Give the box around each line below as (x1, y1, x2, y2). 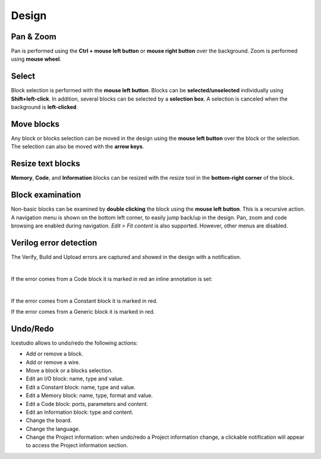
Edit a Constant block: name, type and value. (26, 383, 136, 391)
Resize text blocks (11, 158, 80, 169)
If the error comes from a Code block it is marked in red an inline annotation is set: (11, 275, 213, 282)
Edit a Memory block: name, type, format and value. (26, 392, 153, 399)
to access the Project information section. (26, 442, 128, 449)
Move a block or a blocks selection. (26, 367, 113, 374)
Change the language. (26, 425, 80, 432)
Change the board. (26, 417, 72, 424)
